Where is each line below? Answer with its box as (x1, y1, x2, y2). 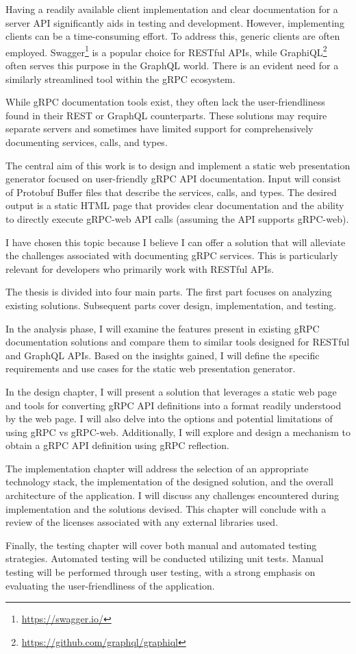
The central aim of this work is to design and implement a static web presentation (5, 158, 351, 172)
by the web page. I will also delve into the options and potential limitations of (5, 411, 333, 426)
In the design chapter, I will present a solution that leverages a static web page (5, 384, 337, 398)
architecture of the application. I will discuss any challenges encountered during (5, 488, 339, 502)
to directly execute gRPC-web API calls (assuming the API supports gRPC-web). (5, 211, 349, 226)
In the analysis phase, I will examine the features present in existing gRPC (5, 321, 320, 335)
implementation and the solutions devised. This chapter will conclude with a (5, 501, 327, 516)
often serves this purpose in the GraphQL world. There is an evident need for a (5, 58, 339, 73)
